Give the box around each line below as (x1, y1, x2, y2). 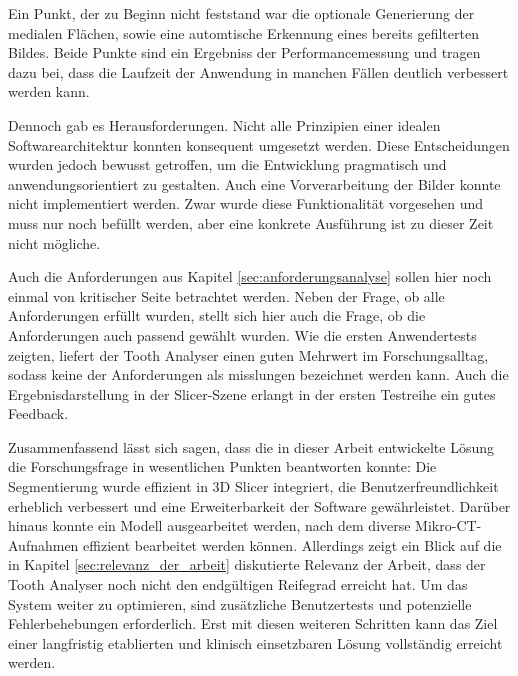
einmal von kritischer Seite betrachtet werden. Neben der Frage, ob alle (8, 285, 445, 306)
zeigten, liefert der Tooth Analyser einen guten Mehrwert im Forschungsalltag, (8, 344, 489, 365)
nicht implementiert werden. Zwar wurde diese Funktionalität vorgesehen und (8, 193, 484, 214)
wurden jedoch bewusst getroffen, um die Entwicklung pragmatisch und (8, 154, 447, 175)
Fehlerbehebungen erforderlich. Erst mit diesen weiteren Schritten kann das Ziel (8, 613, 498, 634)
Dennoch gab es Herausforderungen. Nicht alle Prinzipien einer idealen (8, 114, 441, 135)
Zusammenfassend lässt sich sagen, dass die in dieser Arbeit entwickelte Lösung (8, 436, 494, 457)
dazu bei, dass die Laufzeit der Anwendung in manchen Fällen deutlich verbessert (8, 61, 509, 82)
